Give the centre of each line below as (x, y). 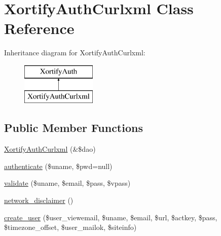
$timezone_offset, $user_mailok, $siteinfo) (70, 227)
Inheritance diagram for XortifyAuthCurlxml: (75, 53)
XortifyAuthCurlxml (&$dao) (50, 149)
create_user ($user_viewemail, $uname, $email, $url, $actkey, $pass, (111, 217)
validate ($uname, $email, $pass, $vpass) (67, 183)
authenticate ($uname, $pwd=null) (58, 166)
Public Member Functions (73, 128)
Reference (39, 28)
